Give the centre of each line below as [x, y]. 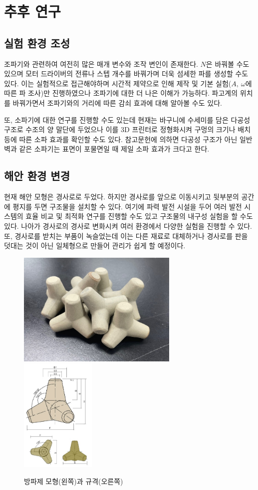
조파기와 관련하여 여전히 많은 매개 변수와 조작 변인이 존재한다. [101, 64]
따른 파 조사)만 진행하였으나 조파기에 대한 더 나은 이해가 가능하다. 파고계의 [121, 93]
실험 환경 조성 [37, 43]
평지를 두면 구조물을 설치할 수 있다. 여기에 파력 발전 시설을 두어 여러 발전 [127, 206]
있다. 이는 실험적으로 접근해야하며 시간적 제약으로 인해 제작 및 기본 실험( [118, 83]
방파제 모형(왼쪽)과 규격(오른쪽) [74, 481]
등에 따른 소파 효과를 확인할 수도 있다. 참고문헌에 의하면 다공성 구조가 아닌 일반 [128, 139]
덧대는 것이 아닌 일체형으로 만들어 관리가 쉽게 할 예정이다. [95, 245]
